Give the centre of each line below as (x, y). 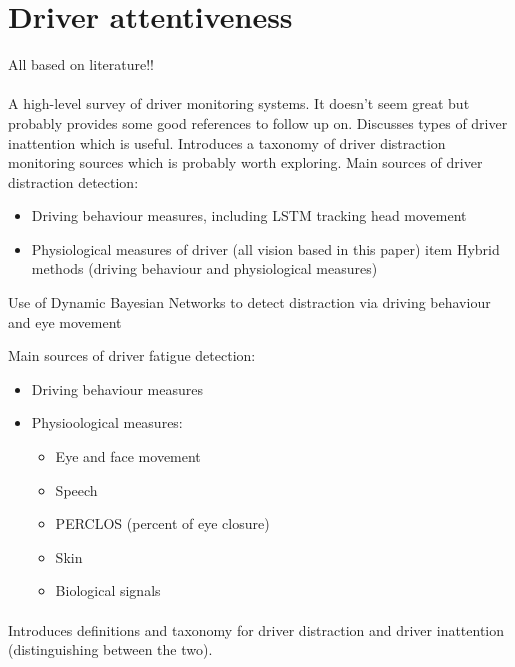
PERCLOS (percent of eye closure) (162, 523)
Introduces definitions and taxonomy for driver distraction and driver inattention (256, 629)
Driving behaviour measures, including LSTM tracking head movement (249, 215)
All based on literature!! (81, 64)
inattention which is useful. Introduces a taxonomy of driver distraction (227, 142)
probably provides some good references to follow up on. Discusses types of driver (258, 122)
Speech (76, 489)
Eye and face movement (128, 456)
